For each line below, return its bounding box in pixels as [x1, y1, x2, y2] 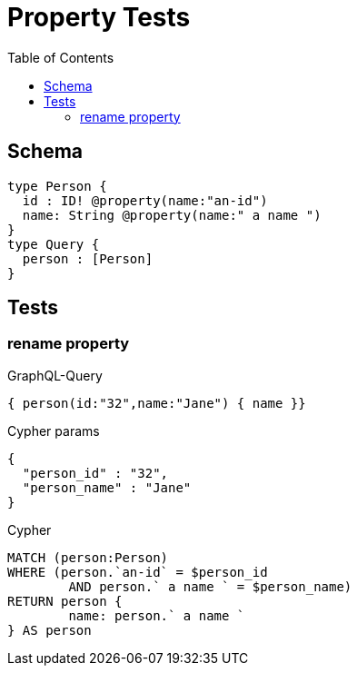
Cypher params [7, 422, 100, 439]
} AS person [7, 622, 92, 638]
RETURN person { [7, 593, 123, 609]
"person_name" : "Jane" [22, 480, 192, 495]
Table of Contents [7, 49, 114, 65]
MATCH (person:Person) [7, 549, 169, 565]
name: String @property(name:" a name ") [22, 207, 322, 223]
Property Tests [7, 2, 191, 33]
